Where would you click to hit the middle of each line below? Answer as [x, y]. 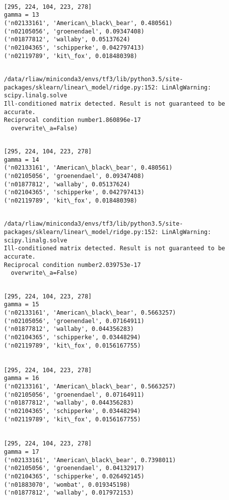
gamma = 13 [22, 15]
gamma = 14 [22, 160]
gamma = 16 [22, 378]
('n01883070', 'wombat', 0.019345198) [67, 485]
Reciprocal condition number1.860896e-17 [73, 120]
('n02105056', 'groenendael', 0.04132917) [74, 468]
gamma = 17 [22, 452]
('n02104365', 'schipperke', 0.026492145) [74, 477]
